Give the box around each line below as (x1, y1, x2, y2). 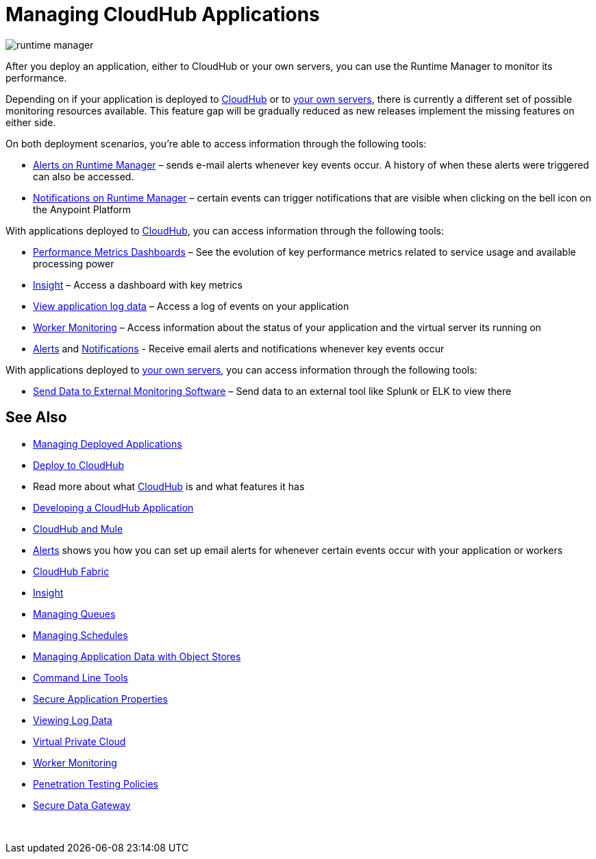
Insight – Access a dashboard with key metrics (33, 278, 243, 291)
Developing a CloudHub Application (33, 501, 194, 513)
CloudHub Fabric (33, 565, 110, 577)
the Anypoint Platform (33, 203, 132, 215)
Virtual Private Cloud (33, 735, 126, 747)
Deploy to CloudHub (33, 459, 125, 471)
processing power (33, 257, 114, 269)
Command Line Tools (33, 671, 128, 683)
